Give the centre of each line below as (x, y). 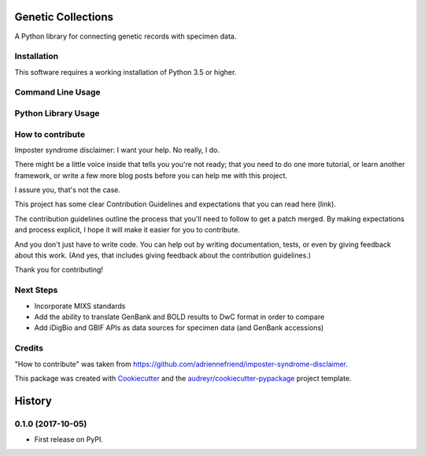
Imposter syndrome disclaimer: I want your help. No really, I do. (117, 150)
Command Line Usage (58, 92)
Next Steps (36, 290)
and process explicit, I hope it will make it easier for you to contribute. (127, 230)
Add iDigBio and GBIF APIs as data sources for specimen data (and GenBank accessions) (179, 328)
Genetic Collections (64, 17)
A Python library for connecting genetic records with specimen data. (126, 36)
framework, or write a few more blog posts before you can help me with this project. (151, 175)
